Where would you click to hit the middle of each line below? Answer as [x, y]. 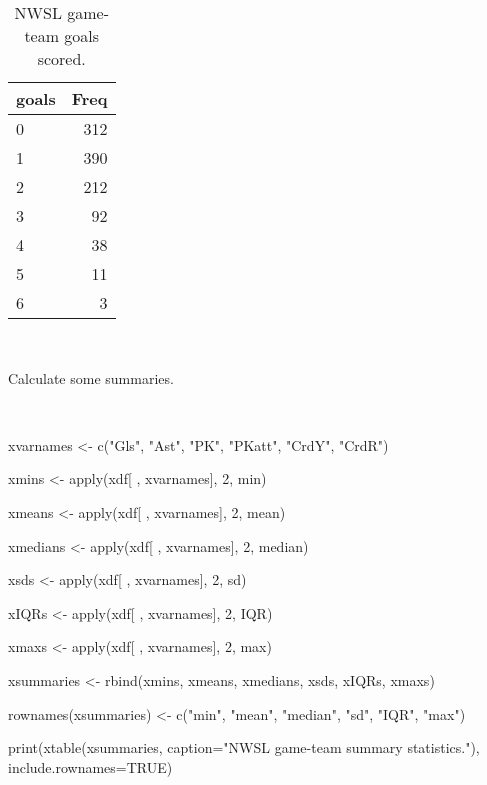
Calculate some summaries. [91, 377]
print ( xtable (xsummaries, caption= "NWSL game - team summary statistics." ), [244, 747]
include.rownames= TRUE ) [90, 766]
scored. [61, 58]
